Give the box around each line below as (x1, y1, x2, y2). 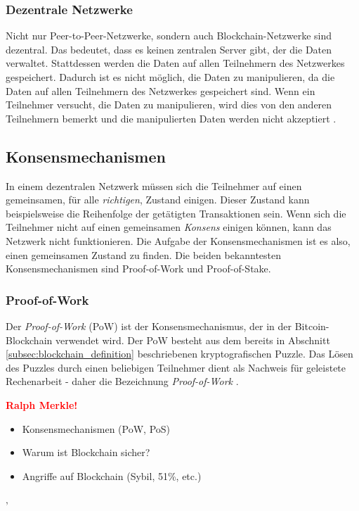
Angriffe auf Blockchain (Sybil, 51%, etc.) (22, 468, 202, 483)
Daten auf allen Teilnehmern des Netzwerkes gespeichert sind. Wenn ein (6, 83, 315, 98)
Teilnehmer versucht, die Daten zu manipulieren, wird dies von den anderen (6, 97, 332, 112)
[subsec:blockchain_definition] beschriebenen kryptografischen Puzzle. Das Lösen (6, 346, 353, 361)
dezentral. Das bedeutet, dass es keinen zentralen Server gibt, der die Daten (6, 42, 332, 56)
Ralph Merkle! (6, 397, 78, 412)
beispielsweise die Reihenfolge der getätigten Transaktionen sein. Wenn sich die (6, 206, 346, 220)
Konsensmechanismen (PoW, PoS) (22, 421, 171, 436)
